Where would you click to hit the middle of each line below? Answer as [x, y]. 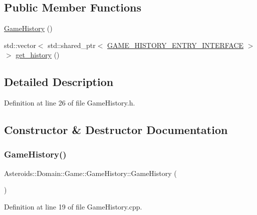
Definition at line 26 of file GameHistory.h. [70, 103]
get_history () [38, 55]
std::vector [20, 45]
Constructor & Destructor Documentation [116, 130]
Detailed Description [59, 82]
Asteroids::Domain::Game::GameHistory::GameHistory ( [90, 173]
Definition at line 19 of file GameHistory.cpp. [73, 206]
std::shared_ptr [72, 45]
